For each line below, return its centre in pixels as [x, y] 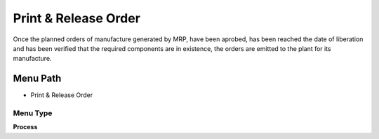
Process [25, 127]
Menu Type [33, 113]
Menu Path [37, 79]
